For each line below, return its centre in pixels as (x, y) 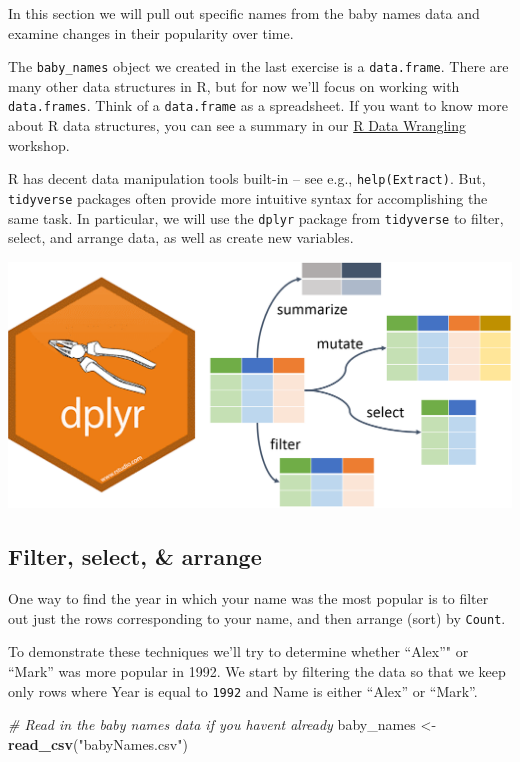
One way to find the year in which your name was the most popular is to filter (248, 598)
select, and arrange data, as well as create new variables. (181, 237)
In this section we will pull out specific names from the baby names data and (244, 13)
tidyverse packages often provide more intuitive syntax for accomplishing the (248, 197)
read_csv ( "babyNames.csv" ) (98, 743)
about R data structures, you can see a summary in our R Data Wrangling (237, 125)
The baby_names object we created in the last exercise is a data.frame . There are (258, 66)
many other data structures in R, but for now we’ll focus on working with (234, 85)
